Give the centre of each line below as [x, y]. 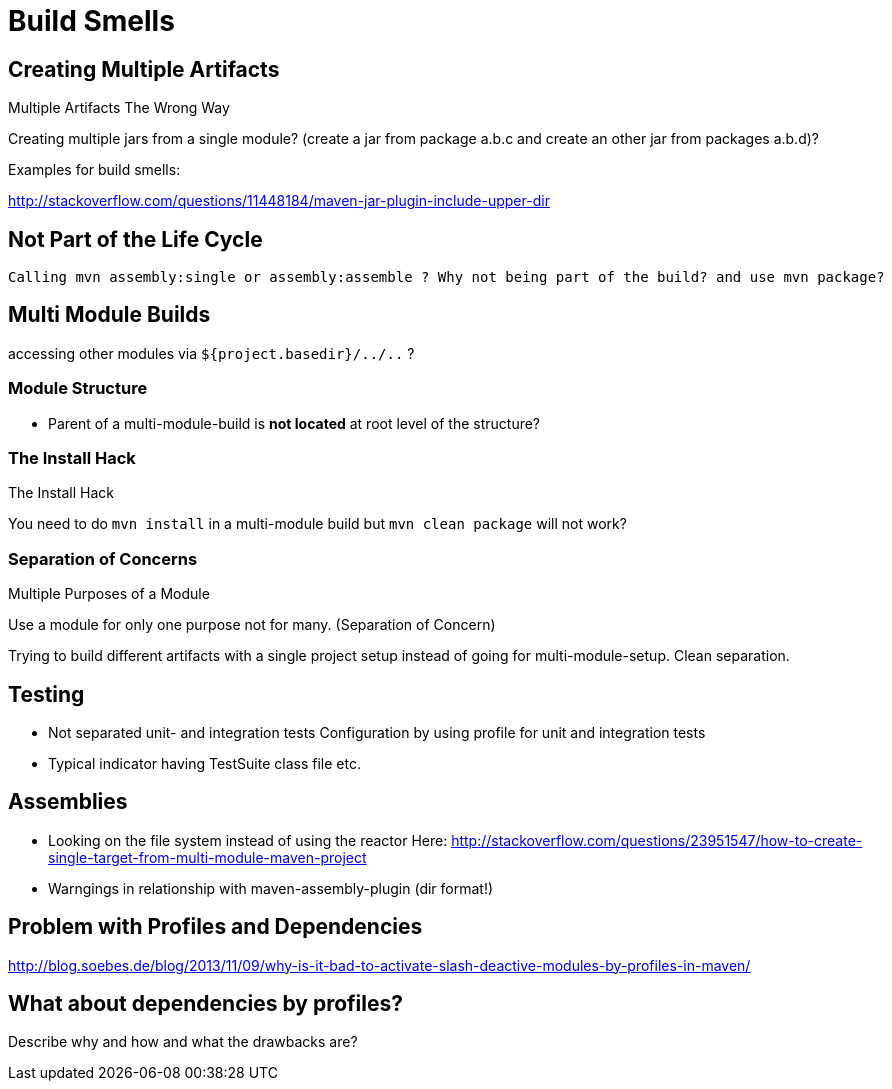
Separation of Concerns [103, 558]
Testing [46, 694]
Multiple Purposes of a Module [109, 594]
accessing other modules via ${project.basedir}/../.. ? [211, 353]
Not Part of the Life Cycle [135, 239]
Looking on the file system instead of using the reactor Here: [248, 840]
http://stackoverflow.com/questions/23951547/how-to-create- [657, 840]
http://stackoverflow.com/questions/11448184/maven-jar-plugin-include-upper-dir [279, 201]
